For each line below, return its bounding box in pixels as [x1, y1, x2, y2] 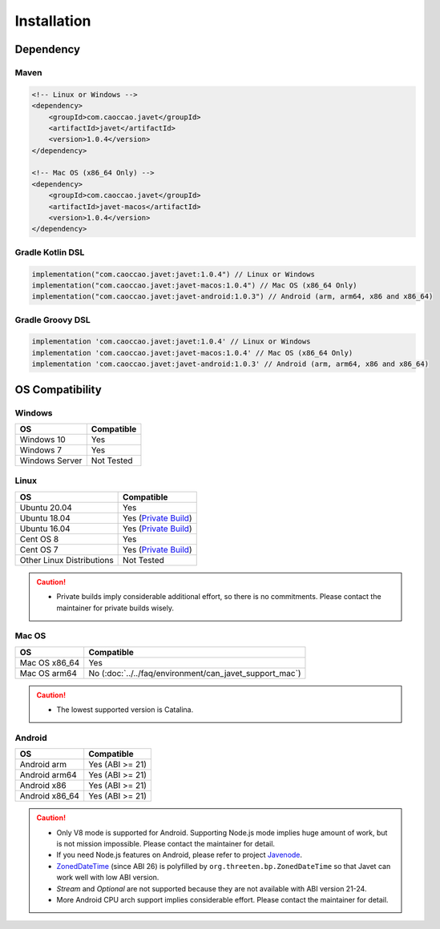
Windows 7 [19, 444, 63, 456]
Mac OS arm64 [19, 667, 78, 678]
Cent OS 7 [19, 544, 59, 555]
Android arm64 [19, 770, 78, 781]
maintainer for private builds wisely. [56, 603, 174, 613]
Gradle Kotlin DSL [14, 247, 85, 258]
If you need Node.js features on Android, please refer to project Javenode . [56, 850, 303, 860]
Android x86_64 [19, 790, 80, 802]
